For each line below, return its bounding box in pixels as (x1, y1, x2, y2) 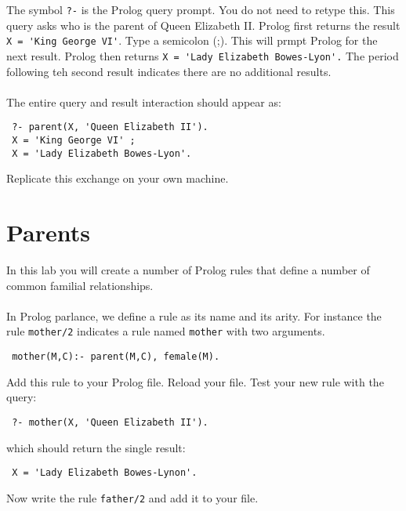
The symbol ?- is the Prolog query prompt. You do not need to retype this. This (6, 2, 395, 17)
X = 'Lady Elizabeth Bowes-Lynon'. (12, 467, 198, 479)
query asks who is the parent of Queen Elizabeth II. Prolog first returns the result (6, 16, 401, 33)
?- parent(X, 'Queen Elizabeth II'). (12, 121, 208, 133)
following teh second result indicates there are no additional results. (6, 63, 332, 79)
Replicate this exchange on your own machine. (6, 170, 229, 187)
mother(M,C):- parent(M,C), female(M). (12, 351, 220, 363)
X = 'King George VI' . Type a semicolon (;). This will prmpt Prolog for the (6, 32, 378, 49)
